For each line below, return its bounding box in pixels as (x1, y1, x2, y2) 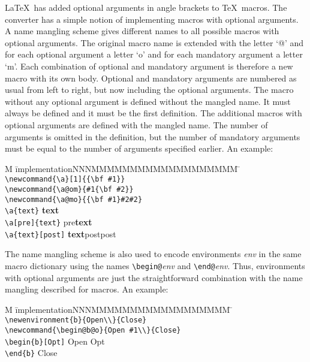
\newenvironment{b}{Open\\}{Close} (5, 316, 147, 325)
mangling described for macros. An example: (5, 283, 168, 295)
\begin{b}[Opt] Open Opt (5, 334, 105, 347)
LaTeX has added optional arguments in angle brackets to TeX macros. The (5, 1, 287, 13)
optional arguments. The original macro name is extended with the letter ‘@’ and (5, 36, 304, 49)
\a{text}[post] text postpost (5, 227, 116, 240)
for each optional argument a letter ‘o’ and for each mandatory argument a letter (5, 48, 303, 61)
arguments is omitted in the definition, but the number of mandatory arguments (5, 130, 300, 143)
